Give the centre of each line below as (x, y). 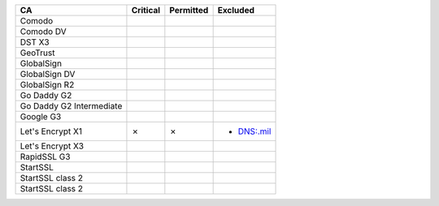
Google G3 (41, 116)
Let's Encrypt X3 (52, 146)
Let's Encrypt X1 (51, 131)
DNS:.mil (254, 131)
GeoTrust (37, 53)
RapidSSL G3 (45, 157)
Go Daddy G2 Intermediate (71, 106)
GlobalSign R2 (47, 85)
